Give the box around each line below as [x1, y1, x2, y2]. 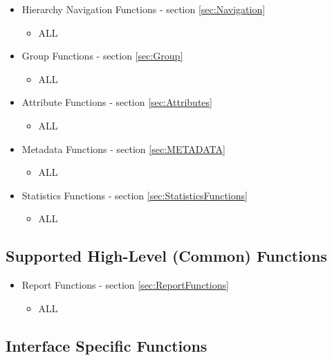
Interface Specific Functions [6, 334, 207, 356]
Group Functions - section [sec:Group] [21, 48, 183, 63]
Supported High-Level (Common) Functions [6, 245, 327, 267]
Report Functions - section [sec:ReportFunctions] [21, 278, 229, 292]
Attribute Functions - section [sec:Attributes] [21, 95, 212, 109]
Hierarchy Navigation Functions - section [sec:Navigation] [21, 2, 266, 16]
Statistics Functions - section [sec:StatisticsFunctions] [21, 188, 248, 202]
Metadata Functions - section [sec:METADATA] [21, 141, 225, 156]
